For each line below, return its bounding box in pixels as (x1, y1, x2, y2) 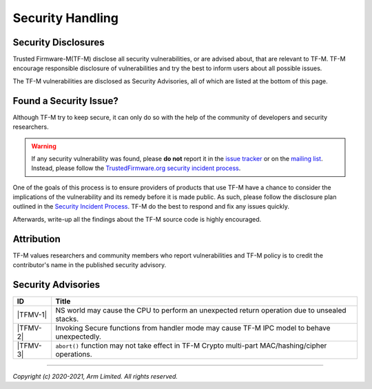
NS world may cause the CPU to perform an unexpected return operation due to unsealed (55, 306, 347, 315)
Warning (31, 142, 56, 150)
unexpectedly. (55, 332, 101, 341)
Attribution (12, 233, 61, 244)
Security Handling (12, 10, 118, 25)
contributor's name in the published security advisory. (12, 261, 167, 269)
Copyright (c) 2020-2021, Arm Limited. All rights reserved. (12, 372, 178, 381)
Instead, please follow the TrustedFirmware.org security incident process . (31, 164, 241, 172)
